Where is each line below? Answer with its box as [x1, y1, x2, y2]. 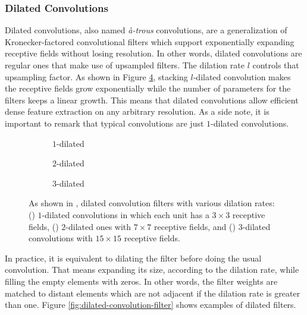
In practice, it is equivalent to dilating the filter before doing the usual [5, 251, 262, 264]
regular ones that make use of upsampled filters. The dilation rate [5, 59, 245, 71]
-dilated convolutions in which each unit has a [42, 208, 209, 220]
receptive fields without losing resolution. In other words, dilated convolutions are [5, 47, 302, 59]
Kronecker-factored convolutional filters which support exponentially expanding [5, 35, 295, 48]
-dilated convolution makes [193, 70, 291, 83]
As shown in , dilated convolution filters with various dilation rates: [29, 197, 275, 209]
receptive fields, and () [153, 220, 236, 232]
